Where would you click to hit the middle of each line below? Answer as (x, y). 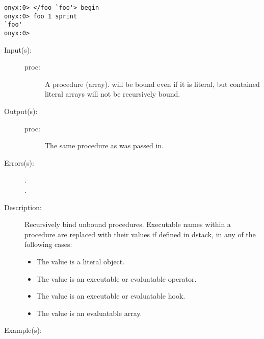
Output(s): (21, 111)
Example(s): (23, 330)
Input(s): (18, 49)
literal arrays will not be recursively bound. (113, 94)
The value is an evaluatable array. (89, 313)
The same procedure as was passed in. (104, 145)
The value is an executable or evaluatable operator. (116, 278)
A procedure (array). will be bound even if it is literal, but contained (152, 84)
